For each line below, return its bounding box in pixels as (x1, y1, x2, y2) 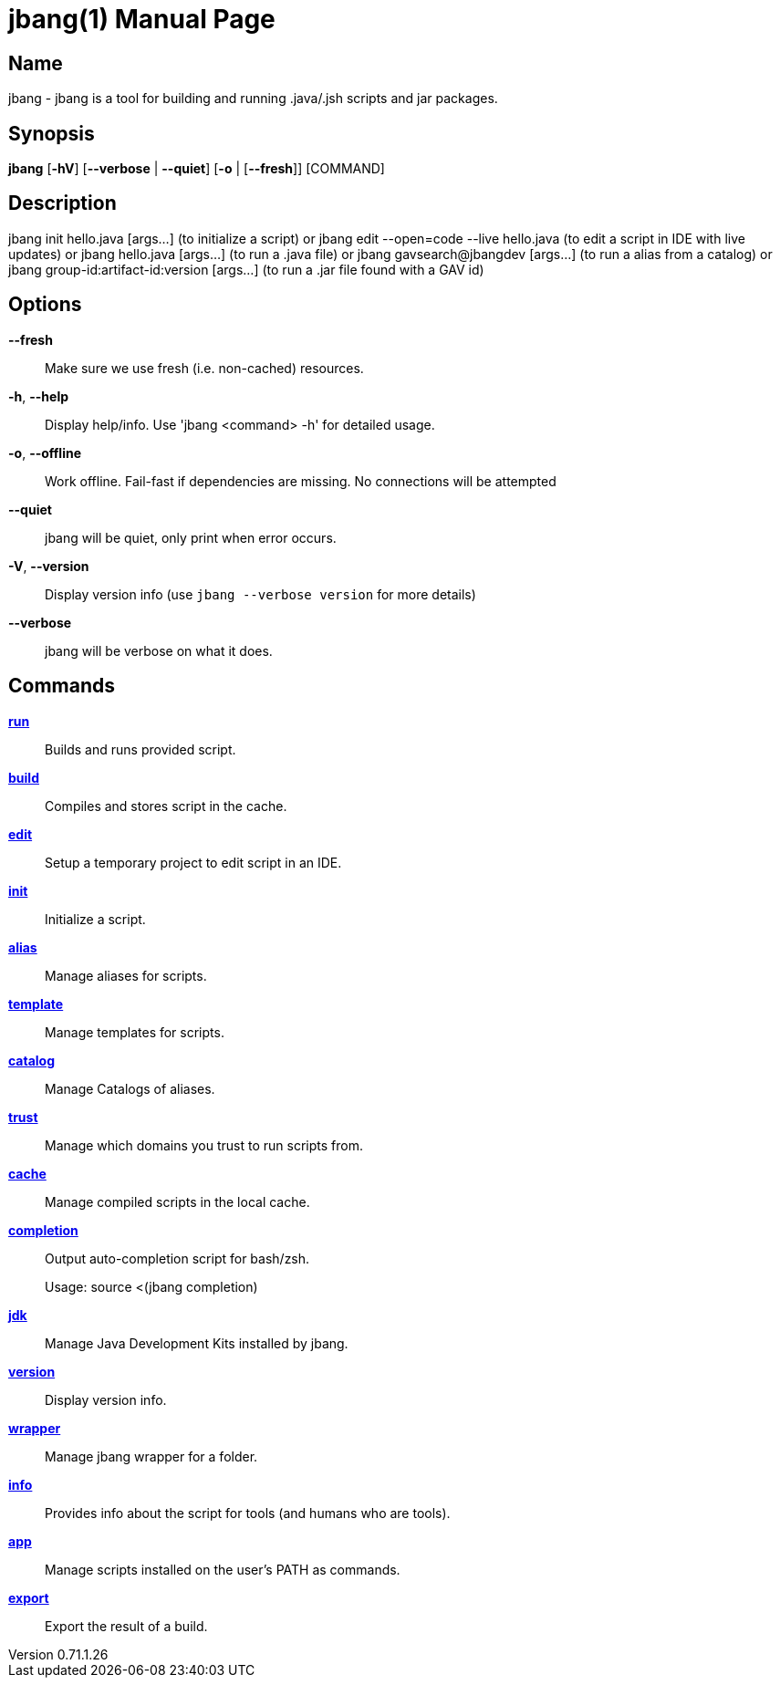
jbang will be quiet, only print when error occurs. (45, 529, 337, 546)
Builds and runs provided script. (45, 741, 236, 757)
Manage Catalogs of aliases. (45, 1080, 215, 1097)
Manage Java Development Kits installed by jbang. (45, 1335, 348, 1351)
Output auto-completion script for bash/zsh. (45, 1250, 310, 1266)
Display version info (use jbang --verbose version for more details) (45, 586, 476, 602)
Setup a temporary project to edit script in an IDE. (45, 854, 342, 870)
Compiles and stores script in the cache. (45, 797, 287, 814)
